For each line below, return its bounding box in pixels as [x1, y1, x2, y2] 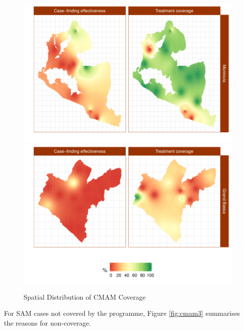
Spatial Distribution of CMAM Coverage [24, 291, 146, 302]
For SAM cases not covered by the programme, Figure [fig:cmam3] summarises [4, 308, 240, 318]
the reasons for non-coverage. [4, 317, 91, 328]
